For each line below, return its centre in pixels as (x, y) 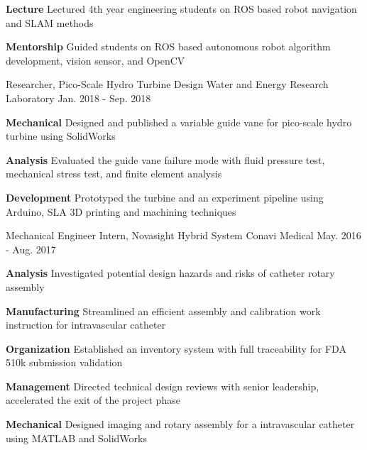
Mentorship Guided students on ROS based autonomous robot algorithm (168, 46)
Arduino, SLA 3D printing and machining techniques (121, 211)
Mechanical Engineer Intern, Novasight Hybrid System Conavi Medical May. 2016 (183, 235)
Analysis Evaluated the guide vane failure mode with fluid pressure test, (165, 159)
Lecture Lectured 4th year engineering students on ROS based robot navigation (181, 9)
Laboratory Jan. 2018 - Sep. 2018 (78, 98)
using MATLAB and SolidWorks (76, 438)
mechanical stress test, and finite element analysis (114, 174)
